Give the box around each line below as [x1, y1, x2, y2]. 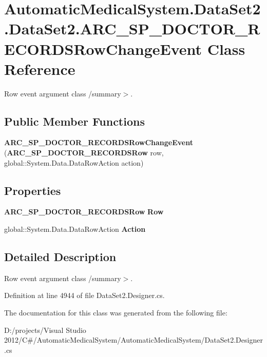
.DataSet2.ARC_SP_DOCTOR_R [4, 18, 260, 39]
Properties [4, 182, 61, 198]
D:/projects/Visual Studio [4, 324, 86, 335]
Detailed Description [4, 249, 117, 265]
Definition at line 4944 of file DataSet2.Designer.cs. [4, 290, 165, 301]
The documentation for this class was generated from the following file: [4, 307, 227, 318]
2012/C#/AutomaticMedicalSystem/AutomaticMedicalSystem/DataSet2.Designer [4, 334, 263, 345]
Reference [4, 58, 75, 79]
